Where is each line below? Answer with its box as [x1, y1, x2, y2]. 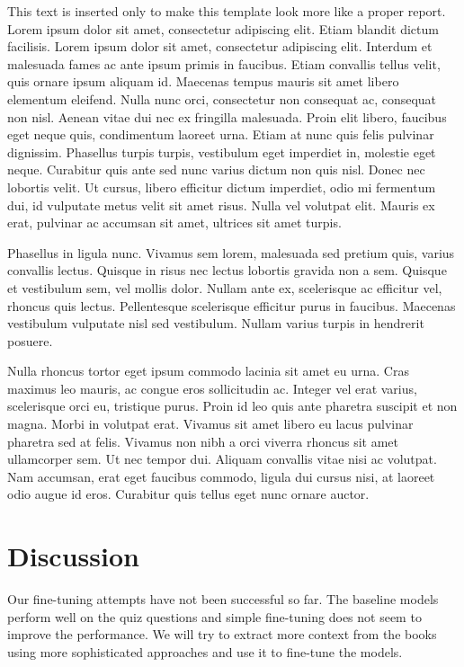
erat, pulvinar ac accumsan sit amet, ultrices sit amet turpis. [7, 213, 342, 232]
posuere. [7, 331, 53, 350]
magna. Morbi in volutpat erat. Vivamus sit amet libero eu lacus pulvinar [7, 414, 414, 433]
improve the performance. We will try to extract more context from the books [7, 625, 437, 644]
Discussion [7, 538, 139, 574]
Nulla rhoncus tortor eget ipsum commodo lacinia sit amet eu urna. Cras [7, 361, 409, 380]
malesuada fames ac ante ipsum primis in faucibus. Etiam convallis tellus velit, [7, 54, 441, 73]
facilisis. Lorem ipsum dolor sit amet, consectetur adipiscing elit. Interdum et [7, 37, 433, 56]
